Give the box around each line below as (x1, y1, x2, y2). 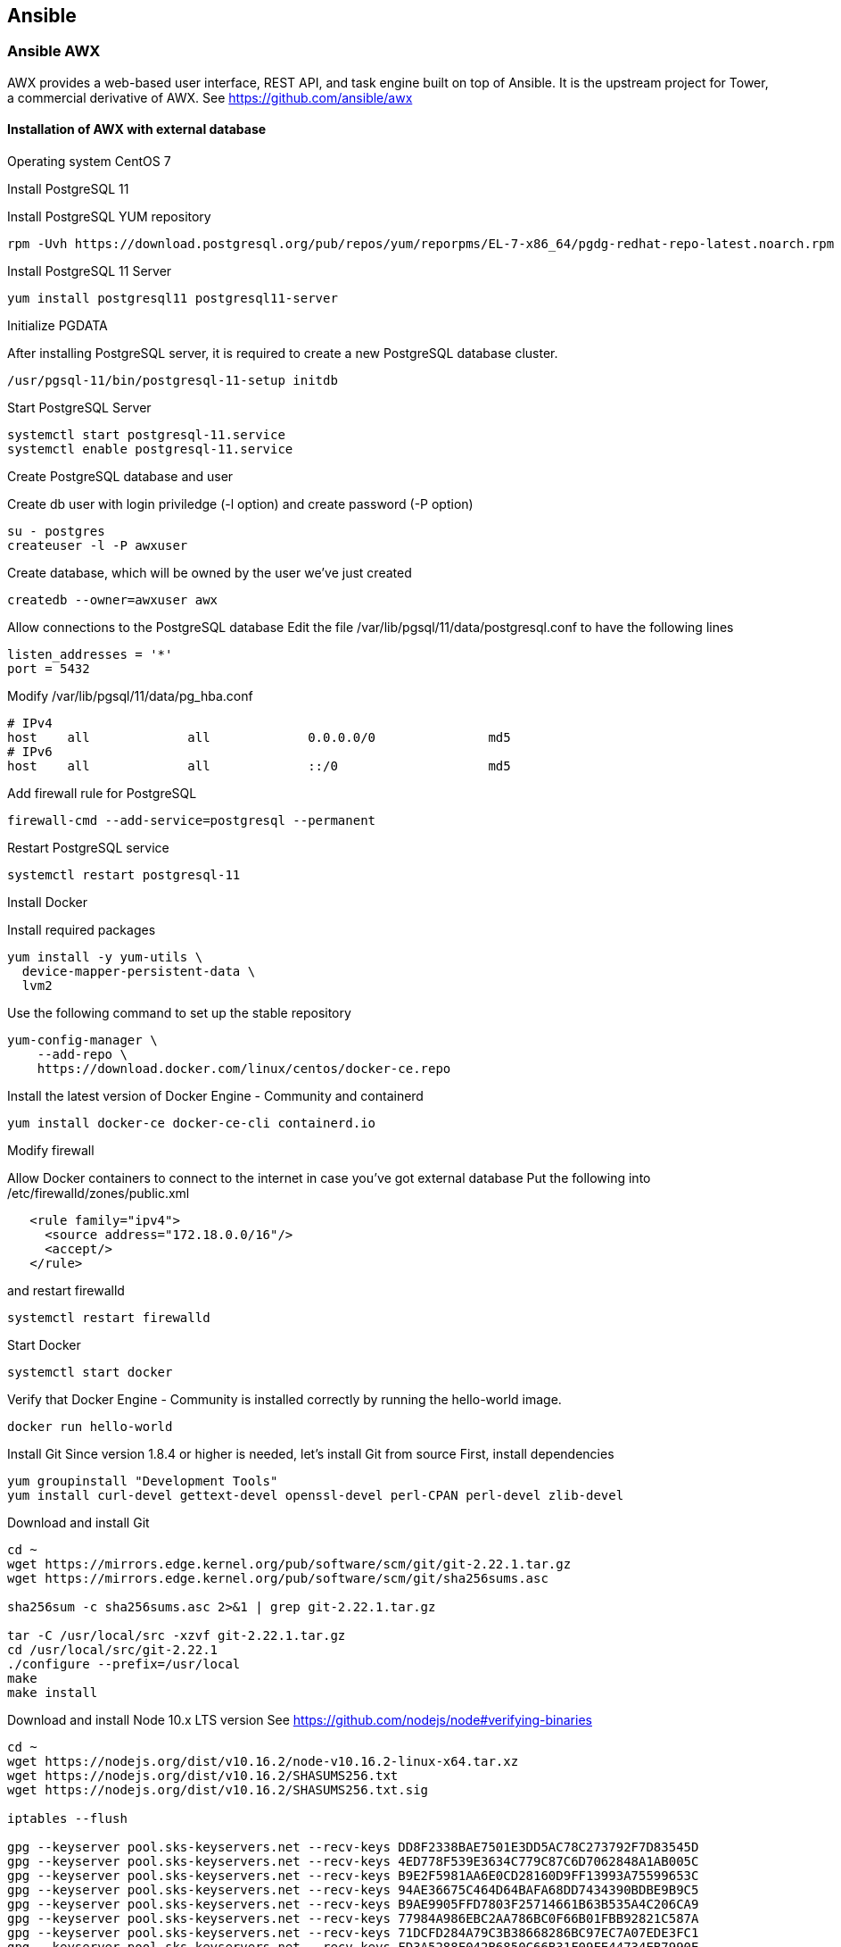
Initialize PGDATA (7, 318, 108, 334)
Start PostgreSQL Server (7, 400, 152, 416)
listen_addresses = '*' (7, 647, 173, 662)
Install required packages (7, 922, 156, 938)
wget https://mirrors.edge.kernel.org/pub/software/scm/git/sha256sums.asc (7, 1571, 548, 1586)
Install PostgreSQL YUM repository (7, 209, 211, 225)
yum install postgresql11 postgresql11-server (7, 291, 338, 306)
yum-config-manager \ (7, 1033, 158, 1048)
